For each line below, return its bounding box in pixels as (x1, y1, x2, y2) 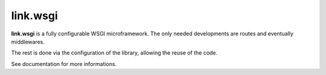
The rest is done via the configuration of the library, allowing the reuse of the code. (11, 49, 218, 56)
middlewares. (11, 38, 45, 45)
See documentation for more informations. (11, 60, 117, 67)
